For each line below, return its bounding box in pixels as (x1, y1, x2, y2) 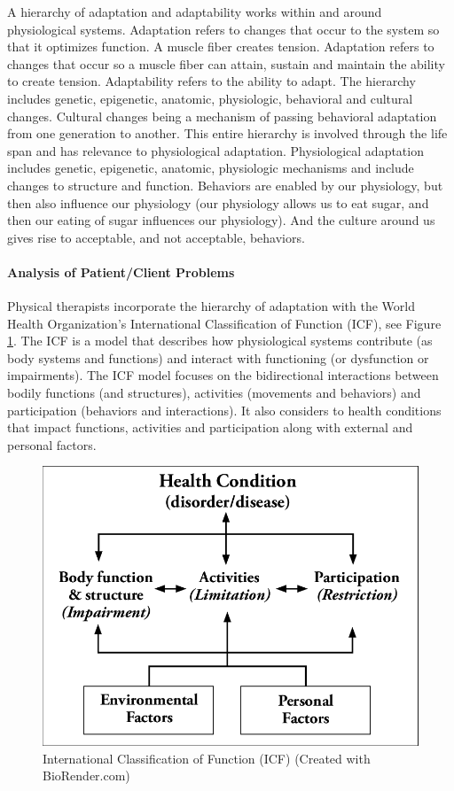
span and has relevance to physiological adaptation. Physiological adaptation (7, 141, 424, 159)
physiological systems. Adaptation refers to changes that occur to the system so (7, 19, 440, 38)
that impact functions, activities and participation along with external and (7, 418, 413, 437)
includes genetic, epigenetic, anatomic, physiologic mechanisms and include (7, 159, 414, 177)
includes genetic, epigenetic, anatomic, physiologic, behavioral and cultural (7, 89, 413, 107)
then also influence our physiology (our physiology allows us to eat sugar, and (7, 193, 429, 212)
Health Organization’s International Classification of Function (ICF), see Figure (7, 314, 442, 332)
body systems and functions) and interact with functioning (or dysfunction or (7, 348, 429, 367)
